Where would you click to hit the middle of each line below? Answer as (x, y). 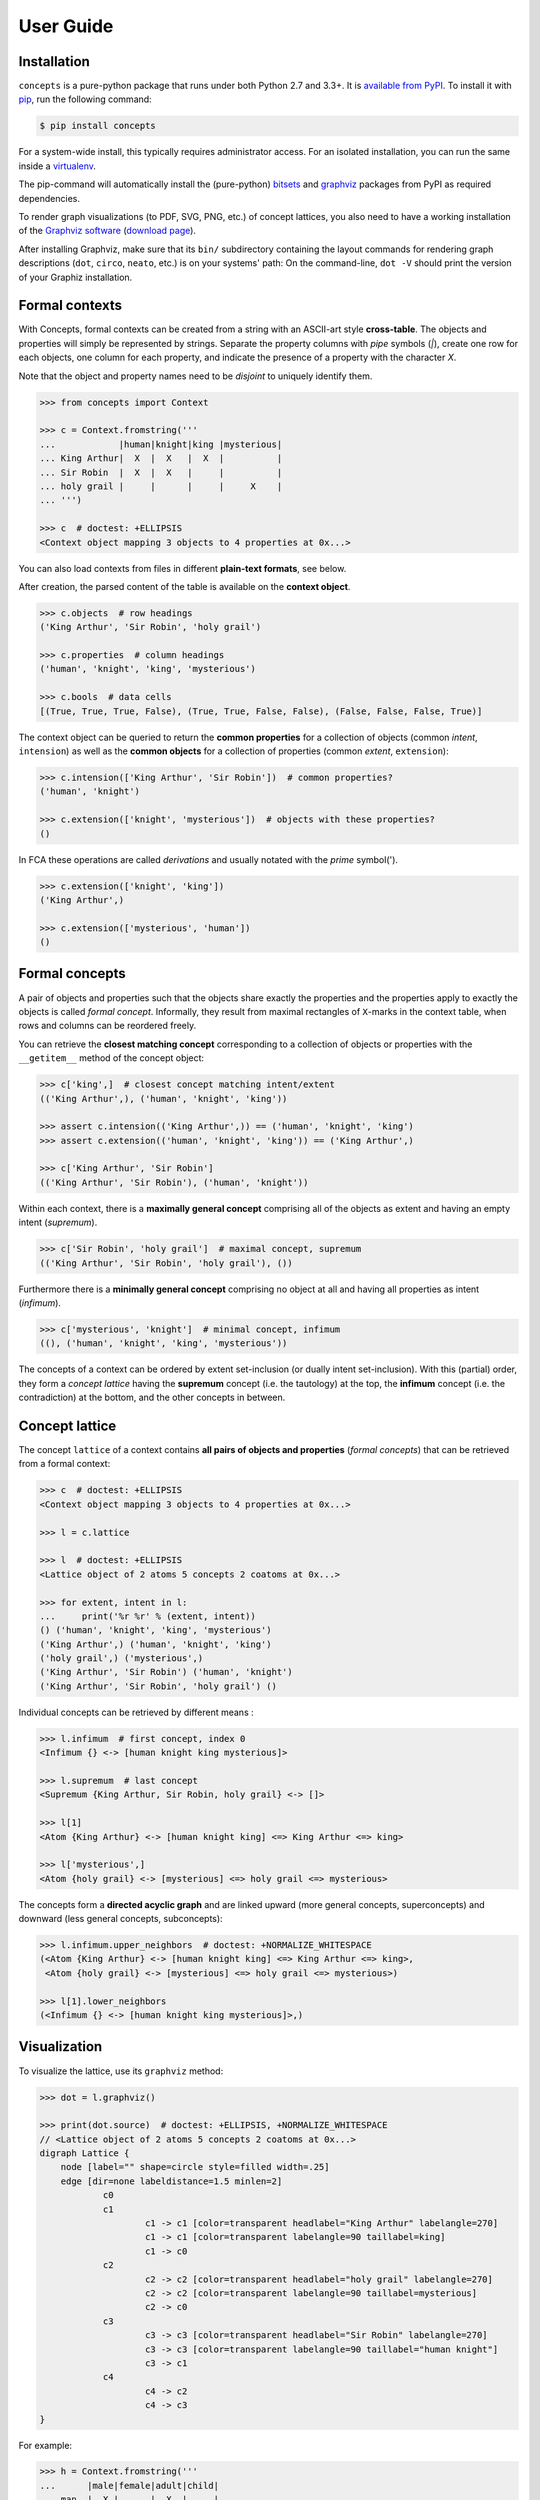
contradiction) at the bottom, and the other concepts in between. (152, 1397)
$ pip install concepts (98, 126)
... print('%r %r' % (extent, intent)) (148, 1616)
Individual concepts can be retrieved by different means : (136, 1712)
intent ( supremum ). (58, 1222)
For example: (45, 2445)
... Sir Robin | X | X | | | (161, 472)
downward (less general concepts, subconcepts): (121, 1919)
